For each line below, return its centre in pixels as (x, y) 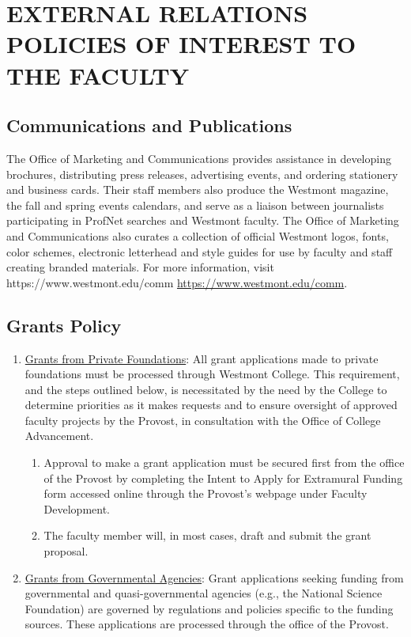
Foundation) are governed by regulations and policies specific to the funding (209, 608)
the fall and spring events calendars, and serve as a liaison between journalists (195, 205)
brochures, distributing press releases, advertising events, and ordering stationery (202, 174)
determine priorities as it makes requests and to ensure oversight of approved (211, 405)
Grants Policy (64, 325)
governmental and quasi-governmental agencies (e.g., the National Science (204, 593)
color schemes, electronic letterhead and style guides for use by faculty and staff (200, 251)
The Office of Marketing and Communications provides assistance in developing (199, 158)
